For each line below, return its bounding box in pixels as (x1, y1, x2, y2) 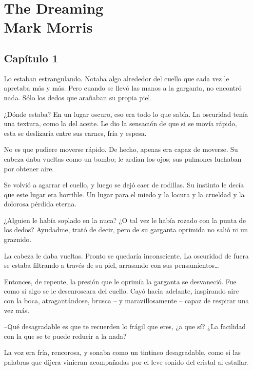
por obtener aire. (4, 163, 54, 173)
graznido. (4, 234, 32, 244)
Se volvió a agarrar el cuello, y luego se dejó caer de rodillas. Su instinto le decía (4, 180, 244, 190)
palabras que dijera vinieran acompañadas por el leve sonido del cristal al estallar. (4, 357, 249, 367)
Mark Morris (4, 17, 93, 37)
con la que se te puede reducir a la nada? (4, 331, 127, 341)
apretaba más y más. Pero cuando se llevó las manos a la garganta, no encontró (4, 83, 242, 93)
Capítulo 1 (4, 50, 58, 65)
